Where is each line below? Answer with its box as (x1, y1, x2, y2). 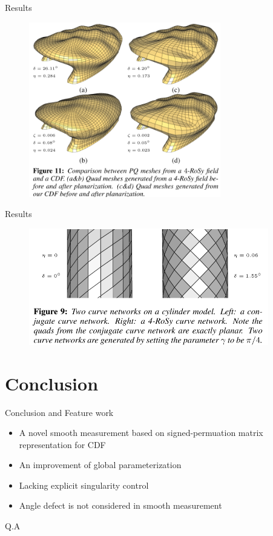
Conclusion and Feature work (5, 406, 114, 418)
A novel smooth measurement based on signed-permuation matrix (19, 426, 263, 439)
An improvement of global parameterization (19, 458, 182, 471)
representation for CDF (19, 438, 106, 451)
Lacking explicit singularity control (19, 478, 149, 491)
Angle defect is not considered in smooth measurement (19, 499, 222, 512)
